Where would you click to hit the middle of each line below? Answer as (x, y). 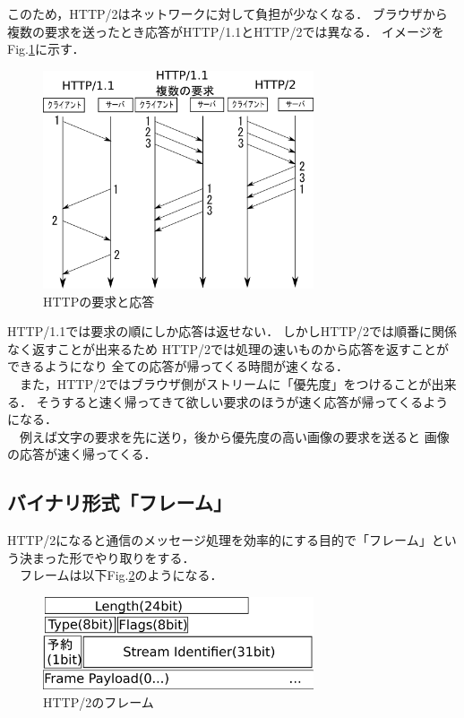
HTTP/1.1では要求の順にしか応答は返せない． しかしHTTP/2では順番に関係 (232, 331)
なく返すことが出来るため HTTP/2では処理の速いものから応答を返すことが (228, 348)
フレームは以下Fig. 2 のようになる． (121, 575)
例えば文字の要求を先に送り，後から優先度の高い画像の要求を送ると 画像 (234, 436)
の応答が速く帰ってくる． (82, 454)
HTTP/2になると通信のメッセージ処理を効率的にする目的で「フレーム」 (219, 540)
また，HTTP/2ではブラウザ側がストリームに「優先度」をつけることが (225, 384)
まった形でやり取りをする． (113, 557)
